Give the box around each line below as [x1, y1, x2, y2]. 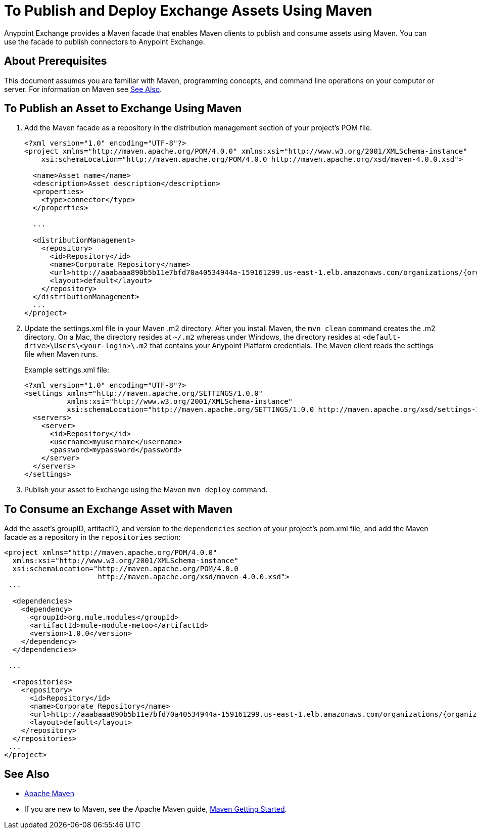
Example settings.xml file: [24, 365, 110, 375]
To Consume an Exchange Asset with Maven [4, 502, 233, 516]
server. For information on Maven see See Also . [4, 84, 162, 94]
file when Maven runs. [24, 350, 98, 359]
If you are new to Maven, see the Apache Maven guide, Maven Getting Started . [24, 805, 287, 814]
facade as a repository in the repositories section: [4, 533, 181, 542]
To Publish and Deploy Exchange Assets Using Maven [4, 2, 372, 19]
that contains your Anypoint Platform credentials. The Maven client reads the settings [150, 341, 434, 350]
